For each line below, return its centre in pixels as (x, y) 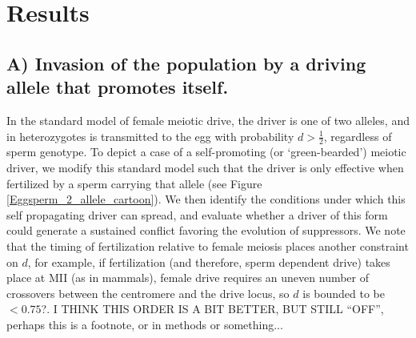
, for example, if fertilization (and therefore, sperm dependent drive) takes (209, 262)
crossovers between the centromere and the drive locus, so (148, 293)
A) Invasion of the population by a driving (186, 63)
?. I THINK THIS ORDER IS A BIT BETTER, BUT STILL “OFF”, (212, 309)
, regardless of (358, 136)
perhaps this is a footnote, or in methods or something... (145, 324)
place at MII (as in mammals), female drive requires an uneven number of (188, 278)
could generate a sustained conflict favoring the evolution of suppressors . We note (206, 230)
